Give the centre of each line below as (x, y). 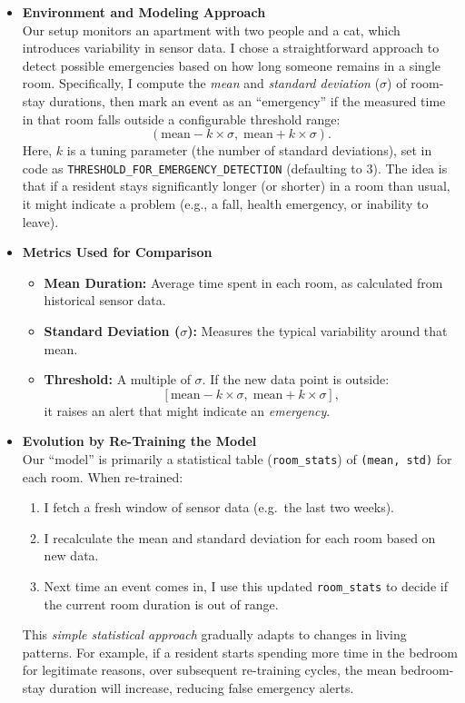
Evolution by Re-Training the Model (139, 441)
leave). (40, 221)
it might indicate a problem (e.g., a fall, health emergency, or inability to (225, 203)
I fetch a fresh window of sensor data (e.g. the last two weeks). (219, 507)
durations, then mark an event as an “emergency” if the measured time (247, 100)
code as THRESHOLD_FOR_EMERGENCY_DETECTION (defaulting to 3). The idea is (235, 168)
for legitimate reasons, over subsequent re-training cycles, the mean (209, 670)
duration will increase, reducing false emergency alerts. (202, 688)
